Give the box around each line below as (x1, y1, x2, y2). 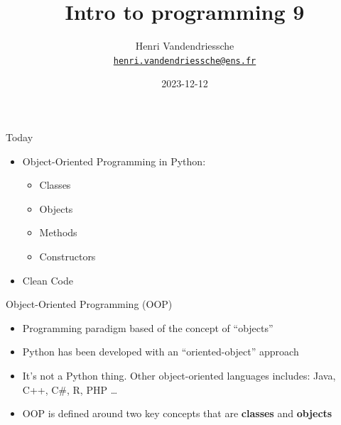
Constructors (39, 248, 96, 263)
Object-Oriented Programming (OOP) (6, 297, 173, 311)
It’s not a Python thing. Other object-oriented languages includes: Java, (22, 368, 336, 382)
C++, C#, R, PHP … (22, 382, 118, 397)
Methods (39, 225, 77, 240)
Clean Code (22, 272, 73, 287)
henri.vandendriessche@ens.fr (113, 55, 256, 66)
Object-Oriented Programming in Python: (22, 153, 206, 168)
